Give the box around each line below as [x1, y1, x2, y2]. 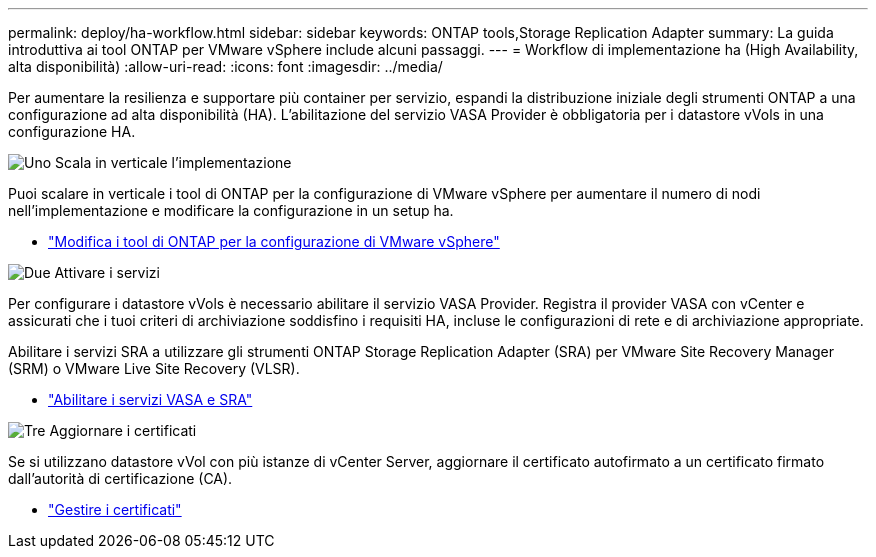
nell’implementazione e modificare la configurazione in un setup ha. [8, 202, 454, 219]
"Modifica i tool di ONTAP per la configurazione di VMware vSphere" [48, 233, 500, 250]
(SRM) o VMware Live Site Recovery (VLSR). [8, 360, 300, 377]
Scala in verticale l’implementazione [55, 154, 292, 171]
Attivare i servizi [54, 264, 160, 281]
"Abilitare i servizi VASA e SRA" [48, 391, 253, 408]
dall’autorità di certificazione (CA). [8, 470, 233, 487]
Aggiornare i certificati [49, 422, 197, 439]
